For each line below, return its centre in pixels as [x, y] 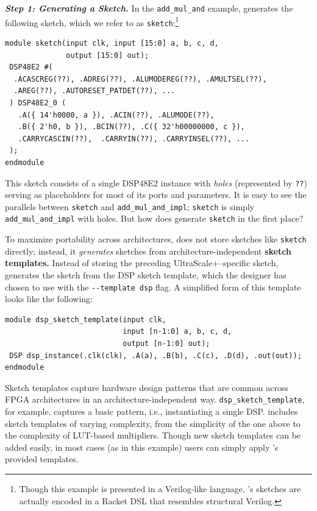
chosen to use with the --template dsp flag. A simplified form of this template [153, 287]
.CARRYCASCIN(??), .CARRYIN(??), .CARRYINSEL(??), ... [134, 139]
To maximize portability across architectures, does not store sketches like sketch [156, 239]
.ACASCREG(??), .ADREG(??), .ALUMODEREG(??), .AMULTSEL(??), [140, 79]
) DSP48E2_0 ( [38, 103]
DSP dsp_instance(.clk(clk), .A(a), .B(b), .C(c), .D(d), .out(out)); [155, 355]
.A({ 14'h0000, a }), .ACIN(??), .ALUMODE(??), [116, 115]
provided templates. [42, 459]
